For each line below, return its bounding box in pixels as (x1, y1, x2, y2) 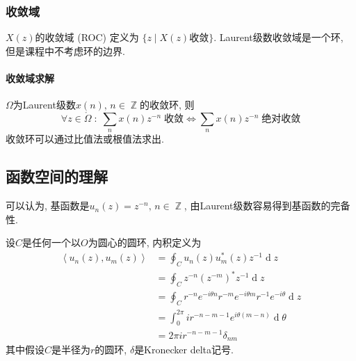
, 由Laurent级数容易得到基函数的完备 (184, 198, 350, 213)
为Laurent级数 (13, 97, 76, 112)
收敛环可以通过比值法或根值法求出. (6, 131, 164, 146)
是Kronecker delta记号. (134, 342, 234, 357)
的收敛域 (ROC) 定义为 (35, 30, 139, 45)
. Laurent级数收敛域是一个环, (213, 30, 343, 45)
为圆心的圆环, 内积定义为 (88, 235, 202, 250)
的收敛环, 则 (139, 97, 195, 112)
